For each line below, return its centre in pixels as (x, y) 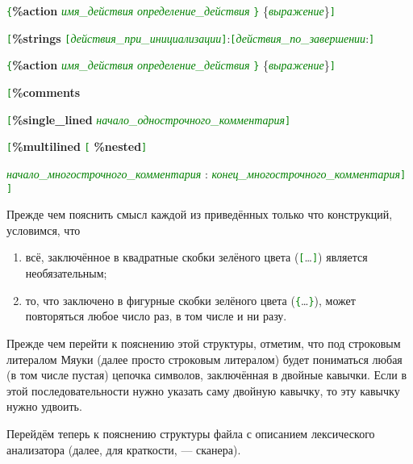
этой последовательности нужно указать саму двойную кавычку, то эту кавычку (203, 390)
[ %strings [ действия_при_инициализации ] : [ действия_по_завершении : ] (191, 38)
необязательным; (66, 273)
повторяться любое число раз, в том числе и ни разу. (156, 316)
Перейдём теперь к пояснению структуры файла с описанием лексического (191, 433)
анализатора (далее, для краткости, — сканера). (124, 449)
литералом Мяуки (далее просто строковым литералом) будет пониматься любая (204, 359)
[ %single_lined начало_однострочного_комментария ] (149, 119)
